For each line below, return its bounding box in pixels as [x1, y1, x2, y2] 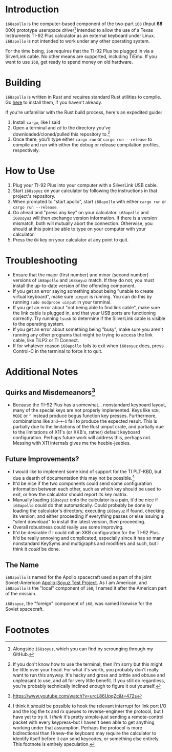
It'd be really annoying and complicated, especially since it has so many [12, 535, 165, 541]
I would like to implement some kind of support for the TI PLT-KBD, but [12, 468, 162, 475]
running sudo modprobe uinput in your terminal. [12, 299, 112, 305]
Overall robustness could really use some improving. [12, 524, 124, 530]
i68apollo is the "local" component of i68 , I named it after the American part [5, 585, 167, 591]
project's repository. [12, 193, 56, 199]
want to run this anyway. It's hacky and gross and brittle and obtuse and [12, 672, 165, 679]
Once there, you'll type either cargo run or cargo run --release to [12, 136, 153, 142]
